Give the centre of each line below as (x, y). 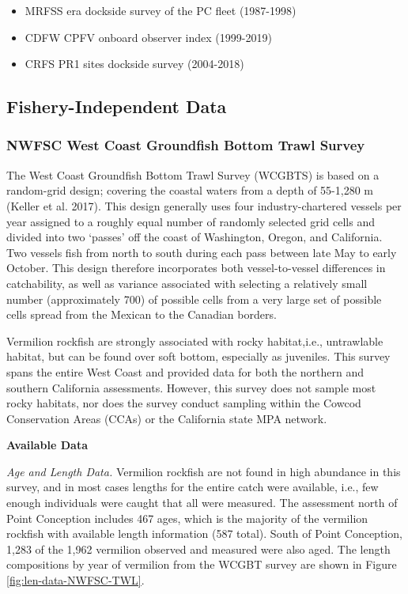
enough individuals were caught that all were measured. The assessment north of (202, 503)
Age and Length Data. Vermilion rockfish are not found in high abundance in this (204, 471)
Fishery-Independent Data (117, 106)
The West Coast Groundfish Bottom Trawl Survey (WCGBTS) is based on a (193, 174)
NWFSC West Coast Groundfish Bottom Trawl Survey (186, 145)
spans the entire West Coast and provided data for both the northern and (185, 371)
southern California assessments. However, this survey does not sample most (191, 387)
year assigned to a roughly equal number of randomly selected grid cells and (191, 221)
